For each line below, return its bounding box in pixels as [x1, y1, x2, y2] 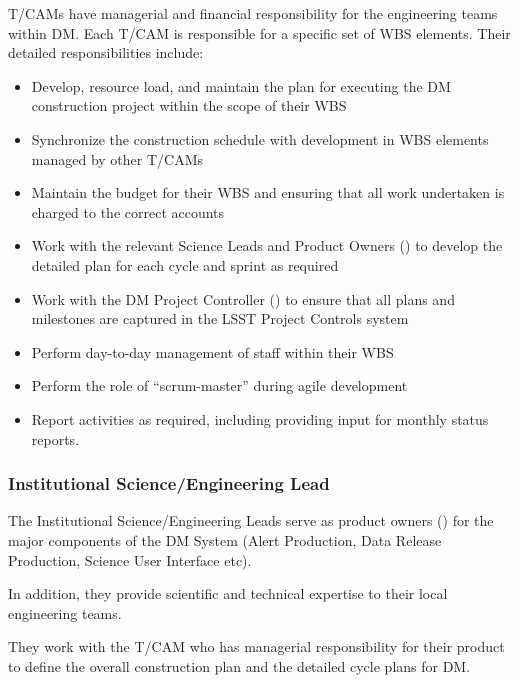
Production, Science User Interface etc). [8, 549, 252, 570]
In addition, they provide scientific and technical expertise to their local [8, 583, 448, 604]
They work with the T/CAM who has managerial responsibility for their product [8, 636, 505, 657]
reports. [31, 428, 80, 449]
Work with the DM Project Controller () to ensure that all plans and [31, 288, 455, 309]
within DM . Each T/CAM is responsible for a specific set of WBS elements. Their [8, 22, 511, 43]
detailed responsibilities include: [8, 42, 204, 63]
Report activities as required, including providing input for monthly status [31, 408, 489, 429]
